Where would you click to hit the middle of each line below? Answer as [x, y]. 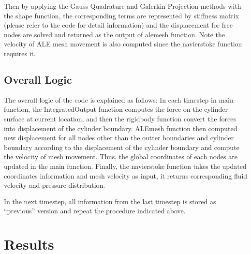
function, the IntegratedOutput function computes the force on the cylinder [116, 109]
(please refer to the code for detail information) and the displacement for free [118, 25]
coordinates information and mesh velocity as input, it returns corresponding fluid [126, 175]
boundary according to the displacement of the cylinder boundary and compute [122, 147]
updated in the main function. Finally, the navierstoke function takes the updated [125, 166]
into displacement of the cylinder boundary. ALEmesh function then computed [121, 128]
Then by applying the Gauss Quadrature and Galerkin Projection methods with [123, 6]
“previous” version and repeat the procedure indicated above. [95, 211]
